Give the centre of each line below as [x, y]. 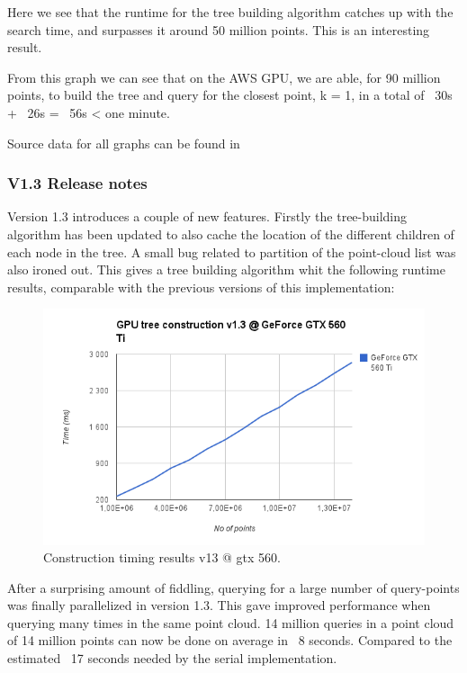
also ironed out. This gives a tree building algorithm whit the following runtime [226, 269]
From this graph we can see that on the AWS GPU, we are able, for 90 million [224, 77]
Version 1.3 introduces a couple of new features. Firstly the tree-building [207, 216]
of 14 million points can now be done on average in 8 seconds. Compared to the [230, 640]
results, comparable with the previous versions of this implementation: [201, 287]
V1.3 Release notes [77, 183]
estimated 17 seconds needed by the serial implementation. [172, 658]
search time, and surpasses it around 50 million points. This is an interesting [219, 29]
